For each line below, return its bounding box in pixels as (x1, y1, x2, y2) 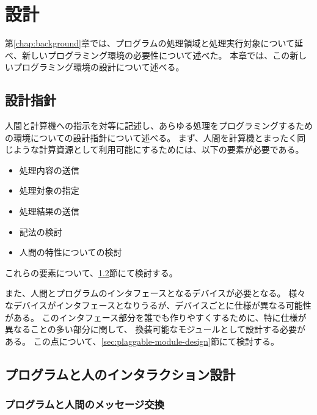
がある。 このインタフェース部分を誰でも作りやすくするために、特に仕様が (5, 310, 307, 323)
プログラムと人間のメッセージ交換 (5, 397, 164, 412)
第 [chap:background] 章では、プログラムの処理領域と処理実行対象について (5, 37, 295, 50)
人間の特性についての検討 (19, 246, 122, 259)
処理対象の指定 (19, 184, 79, 197)
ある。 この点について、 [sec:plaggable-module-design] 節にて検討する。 (5, 334, 279, 347)
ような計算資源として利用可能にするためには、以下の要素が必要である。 (13, 143, 304, 156)
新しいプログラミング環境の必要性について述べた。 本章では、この (21, 48, 290, 61)
